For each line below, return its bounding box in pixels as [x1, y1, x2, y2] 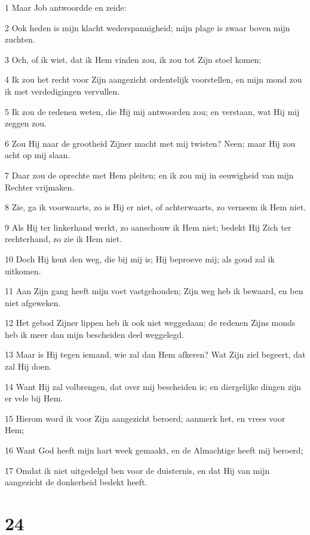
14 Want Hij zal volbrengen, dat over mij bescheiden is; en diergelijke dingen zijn [5, 380, 302, 392]
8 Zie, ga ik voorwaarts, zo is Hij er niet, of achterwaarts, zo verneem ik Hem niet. [5, 201, 306, 213]
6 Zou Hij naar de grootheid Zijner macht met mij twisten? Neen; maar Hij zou [5, 137, 296, 149]
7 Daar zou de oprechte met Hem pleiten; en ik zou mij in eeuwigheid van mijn [5, 168, 294, 181]
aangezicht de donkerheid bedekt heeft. [5, 476, 148, 488]
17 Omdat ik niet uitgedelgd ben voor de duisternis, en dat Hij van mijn [5, 464, 270, 476]
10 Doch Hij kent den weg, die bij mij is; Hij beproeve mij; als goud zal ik [5, 252, 275, 265]
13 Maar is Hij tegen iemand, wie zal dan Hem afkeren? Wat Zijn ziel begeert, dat [5, 348, 306, 361]
